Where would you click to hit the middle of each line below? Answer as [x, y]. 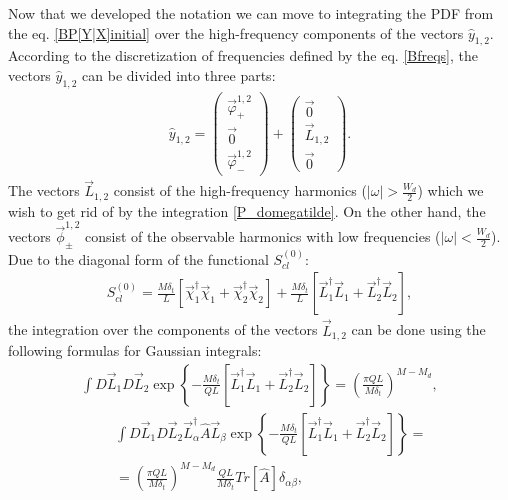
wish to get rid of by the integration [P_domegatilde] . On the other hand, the [247, 210]
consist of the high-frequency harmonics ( [240, 190]
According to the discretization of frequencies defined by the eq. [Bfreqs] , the [243, 55]
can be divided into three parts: [179, 74]
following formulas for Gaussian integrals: [135, 350]
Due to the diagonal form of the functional [138, 258]
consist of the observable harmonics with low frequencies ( [262, 236]
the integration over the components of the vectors [163, 329]
